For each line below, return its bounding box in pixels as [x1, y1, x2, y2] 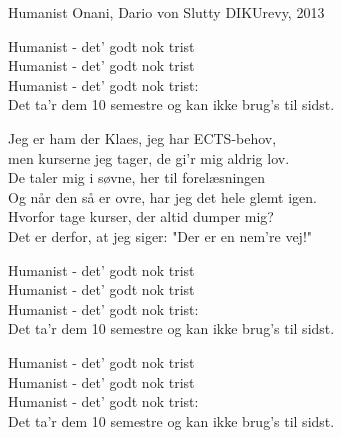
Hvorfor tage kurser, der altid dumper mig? [8, 206, 274, 227]
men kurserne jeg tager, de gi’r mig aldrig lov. [8, 147, 290, 168]
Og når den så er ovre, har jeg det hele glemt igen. [8, 186, 317, 207]
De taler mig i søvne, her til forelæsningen [8, 167, 266, 188]
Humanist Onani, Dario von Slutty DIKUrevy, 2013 [8, 2, 325, 22]
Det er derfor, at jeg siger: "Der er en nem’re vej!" [8, 225, 313, 246]
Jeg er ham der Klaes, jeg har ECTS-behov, [8, 127, 277, 148]
